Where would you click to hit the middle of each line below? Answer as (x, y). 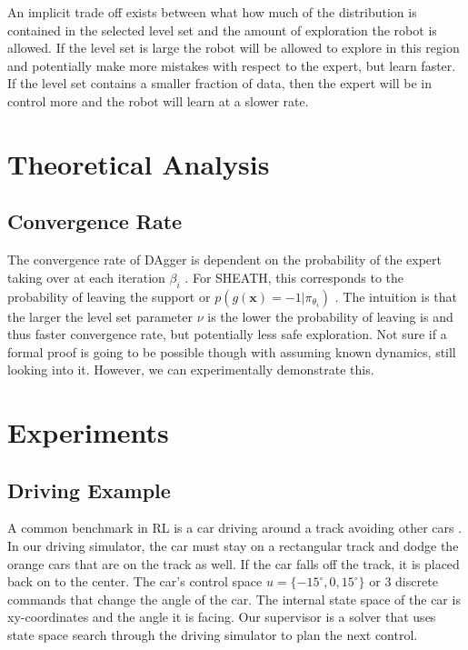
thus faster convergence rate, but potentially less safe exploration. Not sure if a (227, 334)
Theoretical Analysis (139, 163)
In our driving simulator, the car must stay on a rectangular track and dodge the (233, 546)
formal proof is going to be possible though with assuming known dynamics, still (232, 351)
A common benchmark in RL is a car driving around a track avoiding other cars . (235, 528)
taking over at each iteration (86, 277)
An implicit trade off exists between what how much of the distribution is (212, 12)
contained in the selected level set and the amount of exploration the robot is (222, 30)
